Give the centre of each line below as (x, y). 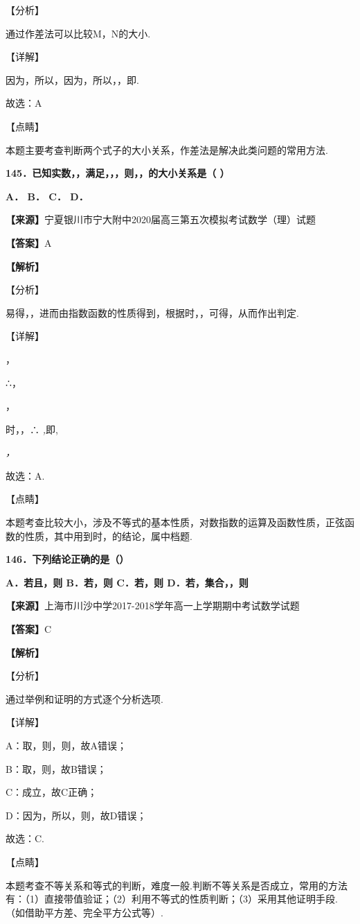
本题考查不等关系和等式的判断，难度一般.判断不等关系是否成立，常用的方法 (177, 885)
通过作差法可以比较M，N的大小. (78, 33)
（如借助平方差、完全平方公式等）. (84, 912)
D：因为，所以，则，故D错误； (76, 815)
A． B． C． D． (47, 196)
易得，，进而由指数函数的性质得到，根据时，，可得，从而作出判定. (152, 312)
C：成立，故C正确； (52, 792)
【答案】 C (29, 629)
